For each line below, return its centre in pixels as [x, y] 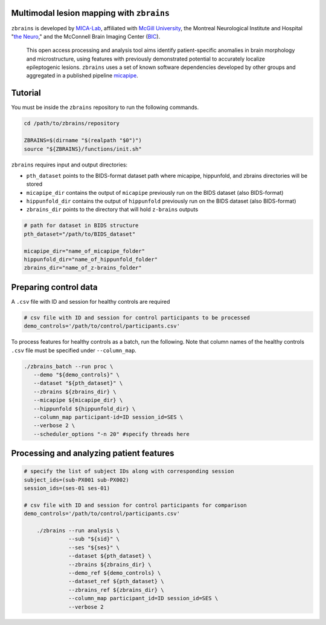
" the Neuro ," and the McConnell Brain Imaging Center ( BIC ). [85, 36]
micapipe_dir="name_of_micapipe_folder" [84, 251]
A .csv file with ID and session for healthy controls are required [91, 301]
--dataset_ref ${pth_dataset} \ [116, 581]
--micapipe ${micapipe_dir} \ [78, 400]
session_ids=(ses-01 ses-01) [67, 488]
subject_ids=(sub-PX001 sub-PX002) [76, 480]
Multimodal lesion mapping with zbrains [91, 13]
